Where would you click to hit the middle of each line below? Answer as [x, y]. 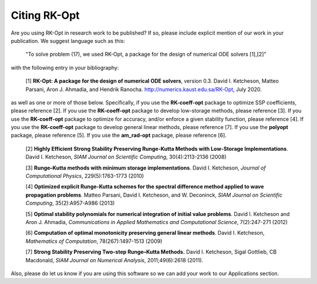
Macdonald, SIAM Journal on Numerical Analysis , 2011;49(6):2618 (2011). [114, 260]
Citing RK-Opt [45, 15]
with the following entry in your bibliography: [65, 67]
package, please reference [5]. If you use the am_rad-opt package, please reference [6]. [119, 136]
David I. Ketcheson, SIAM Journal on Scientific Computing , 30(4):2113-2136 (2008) [126, 157]
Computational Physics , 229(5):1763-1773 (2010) [85, 176]
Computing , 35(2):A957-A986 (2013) [70, 203]
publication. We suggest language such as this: [68, 40]
